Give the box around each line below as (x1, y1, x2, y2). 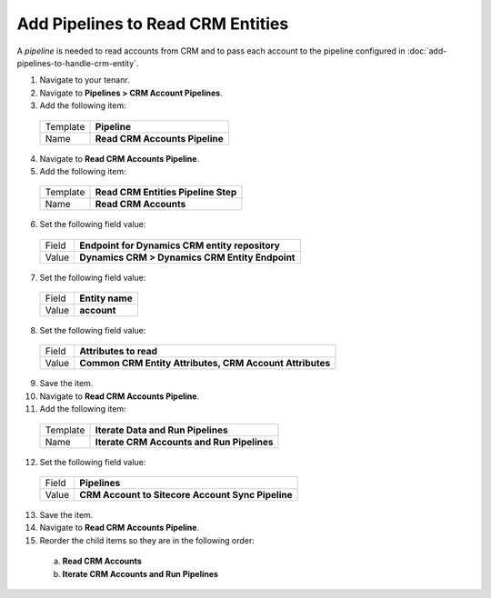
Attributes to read (79, 345, 158, 358)
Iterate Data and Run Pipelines (95, 424, 228, 436)
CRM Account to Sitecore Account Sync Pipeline (79, 489, 293, 502)
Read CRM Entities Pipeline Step (95, 186, 237, 199)
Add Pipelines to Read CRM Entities (16, 14, 289, 34)
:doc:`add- (406, 45, 447, 56)
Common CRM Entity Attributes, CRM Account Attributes (79, 357, 331, 370)
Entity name (79, 292, 133, 304)
